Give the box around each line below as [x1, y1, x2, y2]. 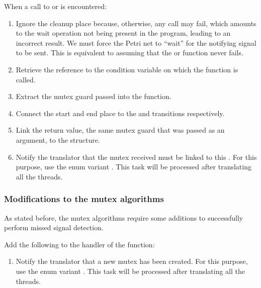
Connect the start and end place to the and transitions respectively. [16, 108, 225, 118]
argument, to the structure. [16, 134, 100, 145]
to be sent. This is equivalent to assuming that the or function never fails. [16, 47, 243, 58]
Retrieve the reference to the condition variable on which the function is [16, 64, 238, 74]
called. [16, 74, 36, 84]
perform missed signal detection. [4, 222, 104, 233]
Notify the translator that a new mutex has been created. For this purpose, [16, 256, 248, 266]
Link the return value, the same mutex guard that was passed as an [16, 125, 225, 135]
